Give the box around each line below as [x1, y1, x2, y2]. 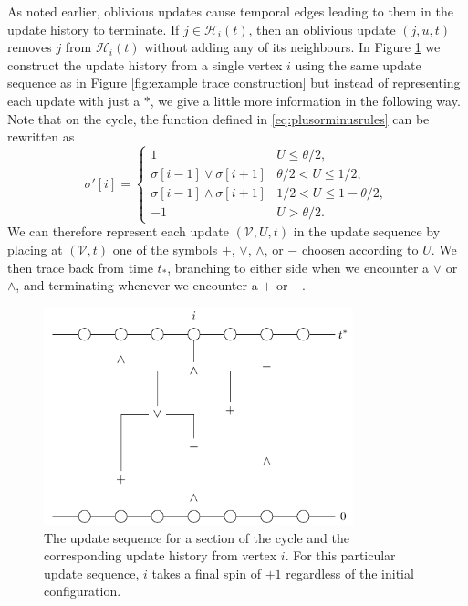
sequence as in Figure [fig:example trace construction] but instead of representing [7, 73, 461, 92]
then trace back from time [7, 257, 153, 277]
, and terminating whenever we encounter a [16, 276, 258, 295]
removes [7, 37, 52, 57]
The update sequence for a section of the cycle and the [44, 528, 349, 547]
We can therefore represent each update [7, 222, 229, 241]
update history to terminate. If [7, 19, 180, 38]
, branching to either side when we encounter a [167, 257, 430, 277]
